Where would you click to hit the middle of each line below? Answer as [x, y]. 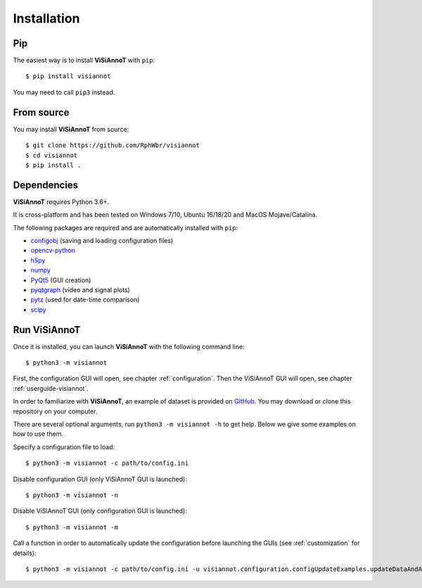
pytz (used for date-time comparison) [85, 300]
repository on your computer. [55, 411]
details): [25, 553]
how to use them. [38, 434]
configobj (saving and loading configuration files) [102, 240]
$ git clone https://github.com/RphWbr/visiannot [113, 145]
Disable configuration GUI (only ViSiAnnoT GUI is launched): [100, 479]
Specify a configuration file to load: [64, 446]
